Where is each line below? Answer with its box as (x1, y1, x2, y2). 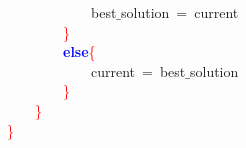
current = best (90, 60, 186, 81)
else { (63, 41, 96, 62)
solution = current (121, 2, 239, 22)
